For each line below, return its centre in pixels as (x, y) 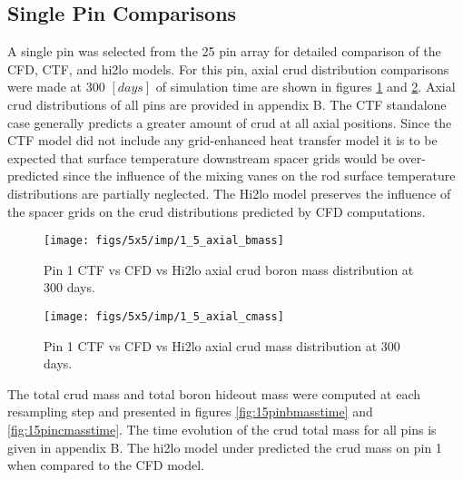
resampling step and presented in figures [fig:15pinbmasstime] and (190, 411)
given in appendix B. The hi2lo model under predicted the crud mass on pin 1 (225, 447)
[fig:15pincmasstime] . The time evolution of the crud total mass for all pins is (222, 430)
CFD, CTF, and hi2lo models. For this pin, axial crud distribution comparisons (228, 69)
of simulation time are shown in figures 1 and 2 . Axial (305, 87)
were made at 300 (56, 87)
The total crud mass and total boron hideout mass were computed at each (214, 393)
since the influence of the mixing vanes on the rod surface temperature (259, 176)
